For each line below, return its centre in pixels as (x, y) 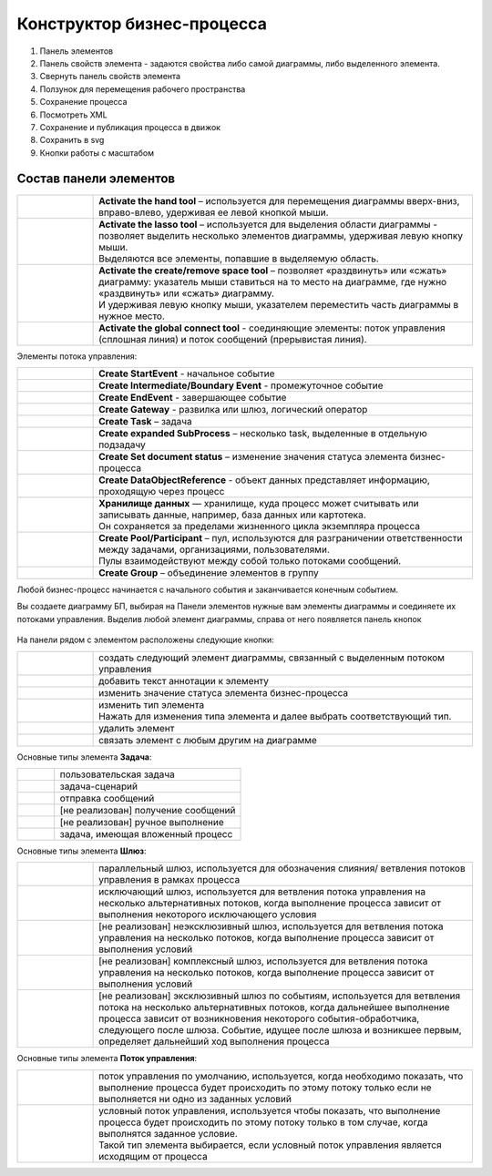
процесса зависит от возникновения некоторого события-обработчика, (259, 1018)
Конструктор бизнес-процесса (142, 24)
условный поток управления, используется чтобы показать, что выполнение (270, 1110)
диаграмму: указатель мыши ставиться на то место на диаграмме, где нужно (273, 281)
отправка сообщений (107, 798)
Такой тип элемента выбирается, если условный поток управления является (270, 1145)
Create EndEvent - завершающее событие (193, 397)
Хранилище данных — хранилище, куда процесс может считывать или (259, 503)
